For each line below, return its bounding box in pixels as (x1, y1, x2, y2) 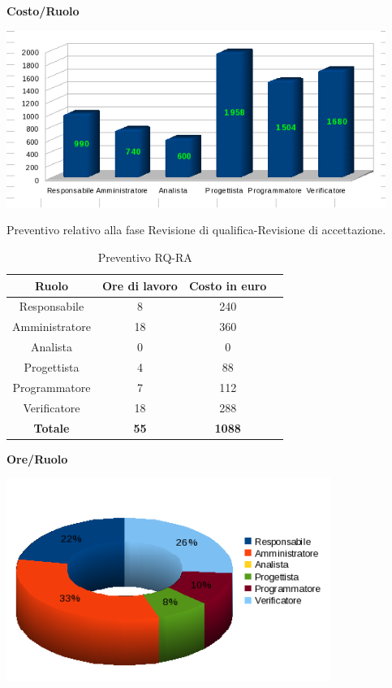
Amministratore (12, 318, 91, 335)
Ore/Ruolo (6, 450, 68, 467)
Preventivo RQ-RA (97, 249, 192, 266)
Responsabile (19, 298, 84, 315)
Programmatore (12, 378, 91, 395)
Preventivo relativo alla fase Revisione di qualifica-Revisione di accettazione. (6, 221, 386, 238)
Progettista (24, 358, 80, 375)
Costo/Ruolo (6, 2, 80, 19)
